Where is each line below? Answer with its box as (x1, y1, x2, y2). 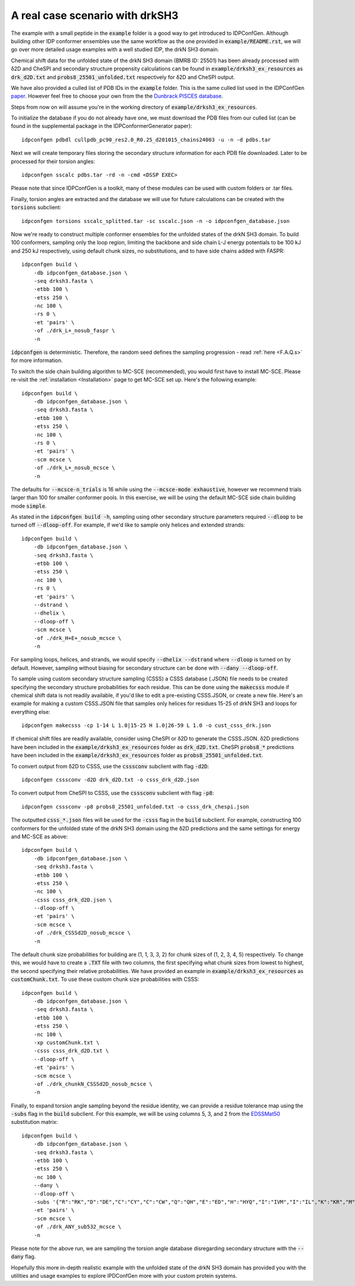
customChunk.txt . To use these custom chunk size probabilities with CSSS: (11, 976, 199, 983)
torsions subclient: (11, 204, 62, 211)
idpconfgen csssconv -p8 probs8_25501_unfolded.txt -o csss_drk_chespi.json (21, 803, 250, 810)
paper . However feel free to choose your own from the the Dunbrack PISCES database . (11, 92, 223, 100)
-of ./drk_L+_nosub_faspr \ (33, 327, 115, 334)
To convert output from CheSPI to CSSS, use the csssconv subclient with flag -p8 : (11, 790, 214, 797)
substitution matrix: (11, 1119, 59, 1126)
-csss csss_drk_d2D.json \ (33, 896, 112, 903)
